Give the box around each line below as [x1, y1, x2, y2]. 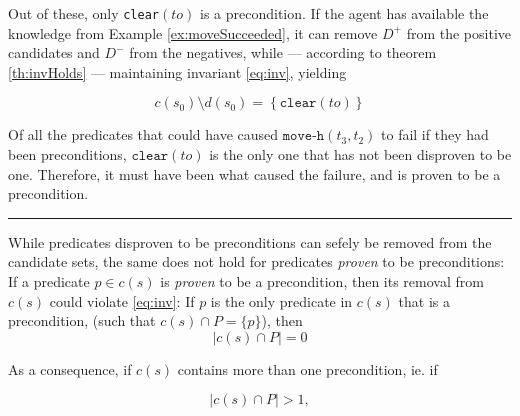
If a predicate [8, 271, 90, 291]
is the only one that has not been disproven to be [209, 144, 512, 165]
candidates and [8, 42, 100, 63]
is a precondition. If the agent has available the [199, 3, 489, 23]
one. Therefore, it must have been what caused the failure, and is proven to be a [8, 163, 501, 184]
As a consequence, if [8, 358, 132, 379]
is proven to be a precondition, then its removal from [160, 271, 484, 291]
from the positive [406, 22, 511, 43]
